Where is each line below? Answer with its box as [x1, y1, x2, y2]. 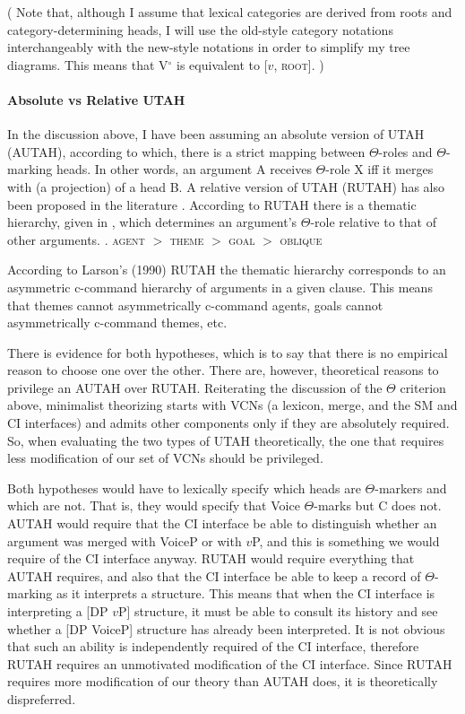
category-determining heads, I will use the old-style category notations [7, 20, 393, 39]
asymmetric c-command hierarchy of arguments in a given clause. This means [7, 277, 433, 296]
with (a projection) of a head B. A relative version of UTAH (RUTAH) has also [7, 177, 444, 196]
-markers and [375, 478, 447, 497]
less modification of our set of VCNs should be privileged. [7, 448, 323, 467]
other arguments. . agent [7, 230, 145, 248]
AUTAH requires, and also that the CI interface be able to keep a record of [7, 566, 421, 585]
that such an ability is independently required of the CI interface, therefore [7, 637, 419, 656]
